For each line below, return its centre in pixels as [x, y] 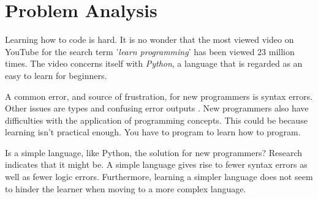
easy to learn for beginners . [56, 75]
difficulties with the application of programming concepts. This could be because [156, 120]
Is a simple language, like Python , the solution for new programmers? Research [154, 152]
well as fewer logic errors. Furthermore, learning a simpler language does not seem [159, 177]
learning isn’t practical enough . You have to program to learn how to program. [153, 132]
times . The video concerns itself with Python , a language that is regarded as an [154, 63]
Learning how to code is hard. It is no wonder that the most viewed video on [150, 39]
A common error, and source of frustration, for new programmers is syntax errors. [159, 96]
